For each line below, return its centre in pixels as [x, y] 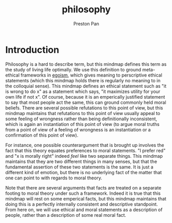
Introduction [32, 50]
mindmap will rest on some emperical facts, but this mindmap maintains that [86, 198]
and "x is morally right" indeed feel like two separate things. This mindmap [84, 156]
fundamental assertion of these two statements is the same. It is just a [79, 167]
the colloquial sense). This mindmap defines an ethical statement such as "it [86, 86]
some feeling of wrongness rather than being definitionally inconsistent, [81, 119]
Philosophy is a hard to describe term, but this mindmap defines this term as [86, 64]
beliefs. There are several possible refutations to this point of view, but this [84, 108]
